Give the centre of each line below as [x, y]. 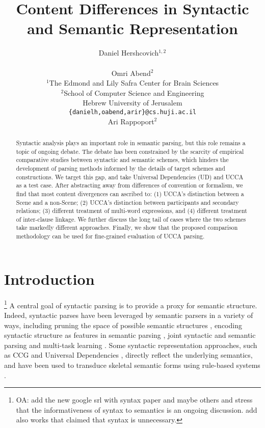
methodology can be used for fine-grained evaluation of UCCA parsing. [110, 236]
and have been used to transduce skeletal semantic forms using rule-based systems [132, 365]
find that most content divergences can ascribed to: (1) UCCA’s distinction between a [130, 193]
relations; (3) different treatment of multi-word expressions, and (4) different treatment [131, 211]
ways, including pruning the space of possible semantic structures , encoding [123, 325]
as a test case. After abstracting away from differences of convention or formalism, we [129, 185]
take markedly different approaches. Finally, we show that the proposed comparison [127, 228]
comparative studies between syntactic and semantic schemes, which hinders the [122, 160]
